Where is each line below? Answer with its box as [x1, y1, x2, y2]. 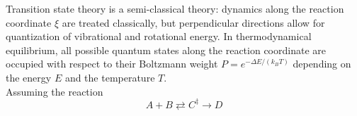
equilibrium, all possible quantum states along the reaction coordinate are [6, 42, 326, 57]
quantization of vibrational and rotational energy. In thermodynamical [6, 29, 312, 44]
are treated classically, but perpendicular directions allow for [62, 15, 325, 30]
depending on [293, 56, 351, 71]
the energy [6, 70, 52, 84]
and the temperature [64, 70, 155, 84]
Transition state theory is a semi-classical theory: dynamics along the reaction [6, 1, 344, 15]
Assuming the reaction [6, 84, 103, 98]
